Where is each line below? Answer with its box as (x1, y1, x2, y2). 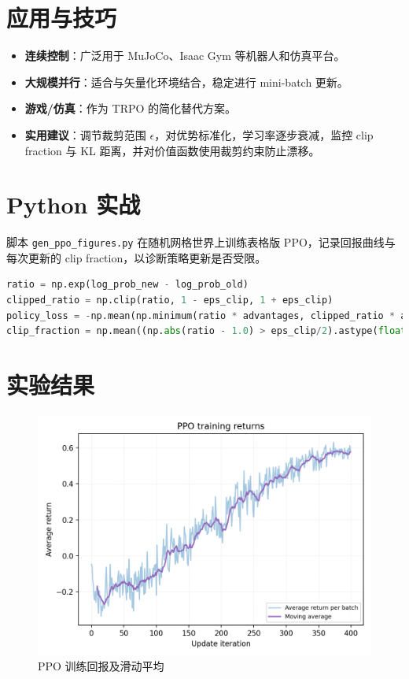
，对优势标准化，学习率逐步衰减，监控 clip (154, 126, 374, 143)
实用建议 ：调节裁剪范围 (24, 126, 146, 143)
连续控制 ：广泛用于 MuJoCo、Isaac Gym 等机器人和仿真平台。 (24, 47, 345, 64)
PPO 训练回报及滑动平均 (38, 658, 164, 674)
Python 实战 (6, 188, 141, 221)
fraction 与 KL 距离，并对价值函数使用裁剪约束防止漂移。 (24, 142, 320, 158)
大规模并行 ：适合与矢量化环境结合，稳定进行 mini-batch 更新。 (24, 73, 348, 90)
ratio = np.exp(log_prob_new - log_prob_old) (6, 279, 249, 291)
